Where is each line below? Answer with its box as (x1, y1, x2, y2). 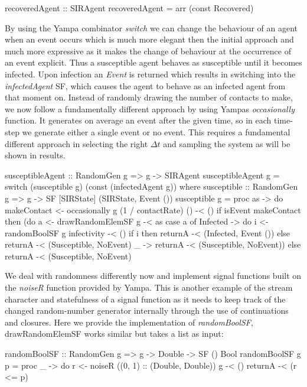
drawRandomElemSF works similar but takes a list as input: (5, 327, 224, 340)
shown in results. (5, 149, 66, 161)
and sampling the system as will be (163, 137, 290, 149)
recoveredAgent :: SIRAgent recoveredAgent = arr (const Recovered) (5, 2, 254, 14)
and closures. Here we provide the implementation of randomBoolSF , (5, 316, 253, 328)
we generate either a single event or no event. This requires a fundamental (22, 125, 290, 138)
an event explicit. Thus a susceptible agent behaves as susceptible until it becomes (5, 56, 302, 69)
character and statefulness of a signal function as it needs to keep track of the (5, 292, 286, 305)
